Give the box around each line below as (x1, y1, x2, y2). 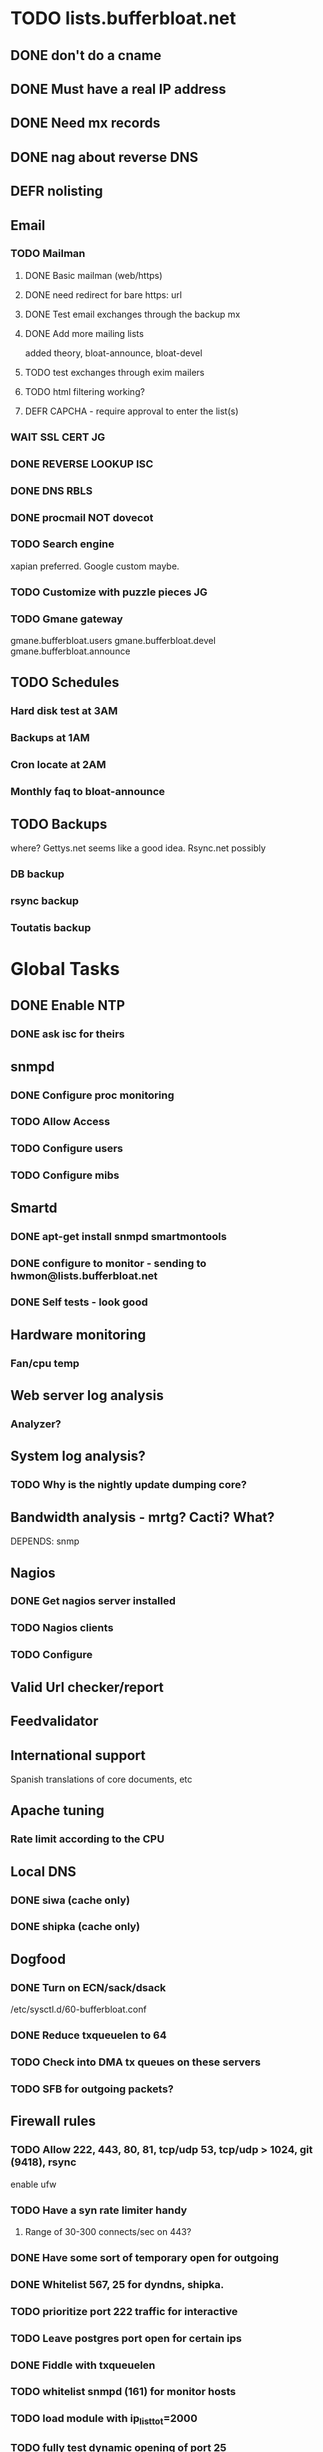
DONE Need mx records (10, 115, 161, 132)
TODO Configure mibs (10, 1168, 120, 1182)
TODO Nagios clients (10, 1621, 114, 1635)
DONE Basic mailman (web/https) (24, 269, 163, 281)
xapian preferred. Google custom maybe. (10, 560, 180, 572)
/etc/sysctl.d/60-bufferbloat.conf (10, 2003, 147, 2016)
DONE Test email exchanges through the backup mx (24, 308, 241, 320)
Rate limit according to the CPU (10, 1832, 165, 1846)
